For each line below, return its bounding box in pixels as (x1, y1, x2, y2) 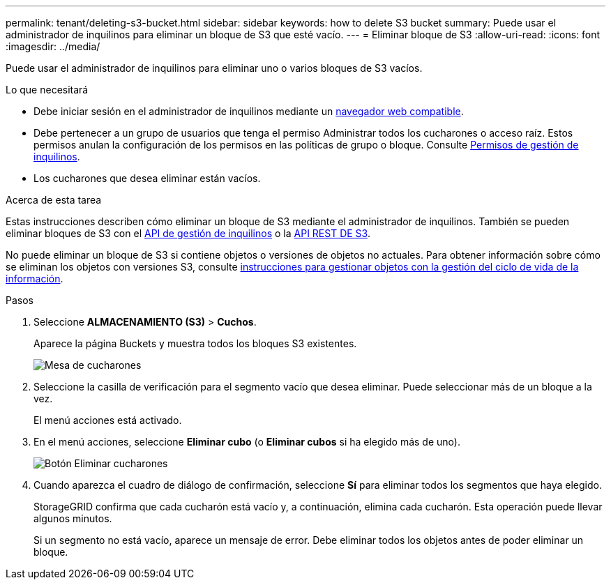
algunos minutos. (33, 512, 112, 524)
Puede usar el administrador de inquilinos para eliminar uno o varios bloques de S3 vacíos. (6, 62, 423, 74)
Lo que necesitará (6, 84, 89, 96)
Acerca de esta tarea (6, 194, 102, 206)
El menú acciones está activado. (33, 414, 182, 426)
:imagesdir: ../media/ (6, 40, 100, 52)
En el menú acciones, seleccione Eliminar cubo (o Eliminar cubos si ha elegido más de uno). (33, 436, 460, 448)
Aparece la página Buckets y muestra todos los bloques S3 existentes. (33, 337, 357, 349)
